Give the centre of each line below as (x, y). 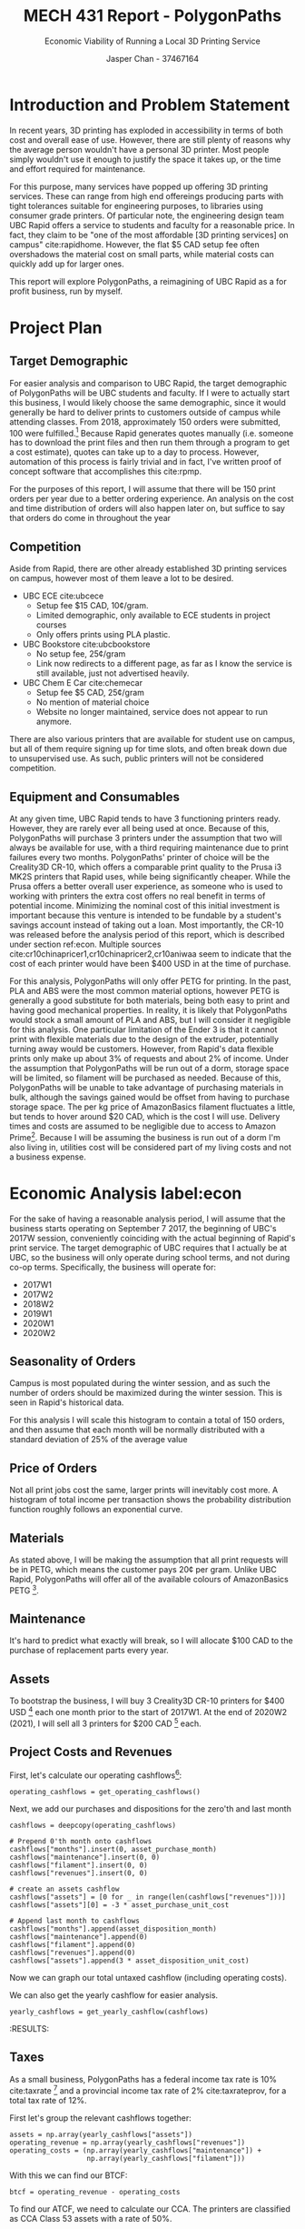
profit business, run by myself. (66, 291)
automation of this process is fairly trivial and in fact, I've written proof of (146, 462)
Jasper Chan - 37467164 (152, 58)
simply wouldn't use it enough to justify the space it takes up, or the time (145, 159)
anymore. (54, 722)
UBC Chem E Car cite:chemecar (83, 683)
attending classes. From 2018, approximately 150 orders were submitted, (145, 422)
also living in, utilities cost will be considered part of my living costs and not (151, 1147)
